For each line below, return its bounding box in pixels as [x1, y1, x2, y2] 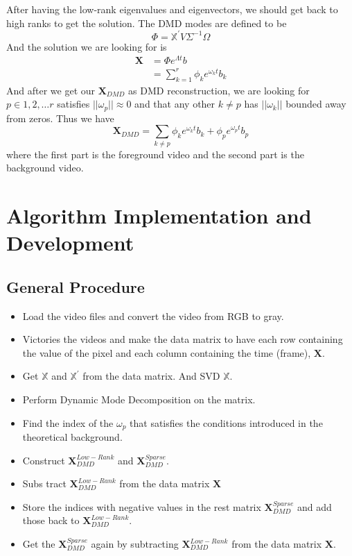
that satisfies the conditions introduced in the [130, 415, 323, 430]
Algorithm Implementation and [6, 201, 312, 230]
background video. [6, 160, 84, 175]
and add [297, 499, 332, 514]
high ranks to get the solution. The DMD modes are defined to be [6, 15, 287, 30]
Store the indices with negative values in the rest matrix [22, 499, 261, 514]
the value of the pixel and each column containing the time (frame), [22, 345, 311, 360]
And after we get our [6, 83, 96, 97]
